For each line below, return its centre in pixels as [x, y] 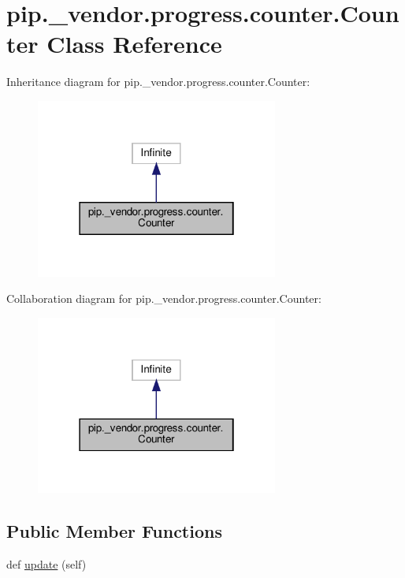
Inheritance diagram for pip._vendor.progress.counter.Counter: [158, 82]
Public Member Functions [114, 531]
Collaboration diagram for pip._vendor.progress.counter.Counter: [164, 298]
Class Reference [134, 44]
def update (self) [46, 564]
